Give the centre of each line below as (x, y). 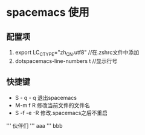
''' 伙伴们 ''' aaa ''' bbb (34, 125)
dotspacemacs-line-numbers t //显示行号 (66, 61)
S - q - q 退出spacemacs (46, 97)
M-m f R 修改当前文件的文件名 (53, 105)
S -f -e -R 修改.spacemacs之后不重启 (61, 113)
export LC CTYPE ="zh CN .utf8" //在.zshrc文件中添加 (77, 53)
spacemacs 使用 (48, 12)
